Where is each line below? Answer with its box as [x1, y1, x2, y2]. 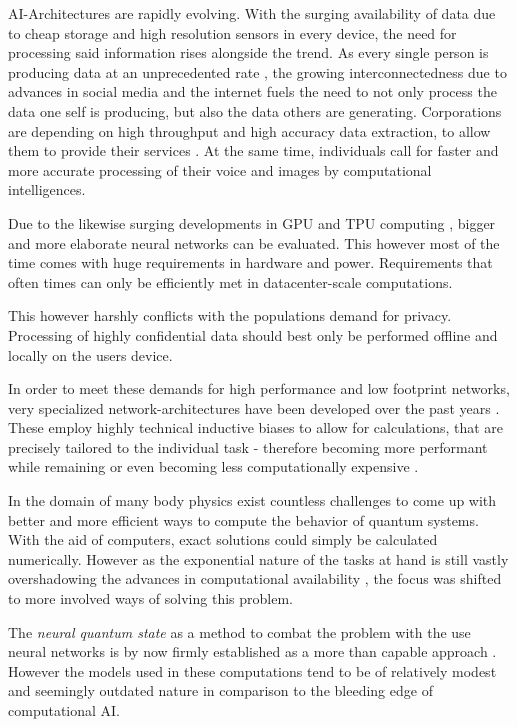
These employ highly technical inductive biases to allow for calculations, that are [8, 417, 504, 438]
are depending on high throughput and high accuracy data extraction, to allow [8, 120, 491, 141]
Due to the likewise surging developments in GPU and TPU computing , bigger [8, 212, 496, 233]
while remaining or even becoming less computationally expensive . [8, 456, 419, 477]
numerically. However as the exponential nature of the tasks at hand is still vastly [8, 548, 509, 569]
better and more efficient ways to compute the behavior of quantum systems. [8, 509, 479, 530]
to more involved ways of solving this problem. [8, 588, 293, 609]
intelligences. [8, 179, 86, 200]
